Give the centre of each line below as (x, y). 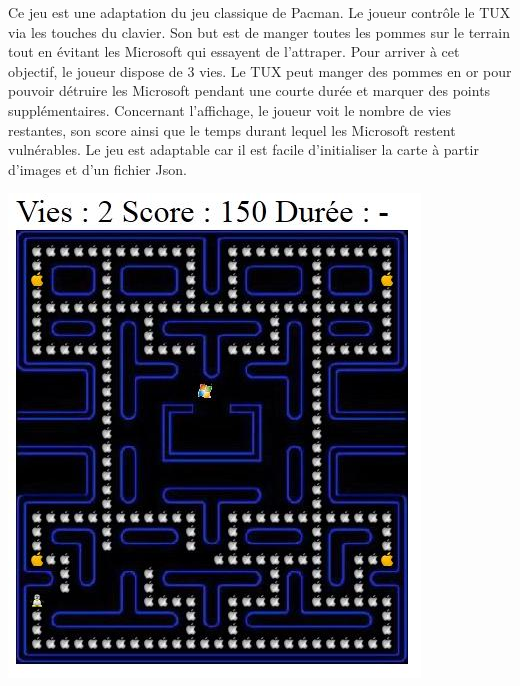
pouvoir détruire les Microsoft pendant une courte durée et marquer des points (249, 90)
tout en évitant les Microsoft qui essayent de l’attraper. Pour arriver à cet (234, 51)
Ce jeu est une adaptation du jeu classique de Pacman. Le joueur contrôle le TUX (259, 12)
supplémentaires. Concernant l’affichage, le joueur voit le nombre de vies (229, 109)
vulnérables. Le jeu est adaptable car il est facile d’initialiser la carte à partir (243, 149)
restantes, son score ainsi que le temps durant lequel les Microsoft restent (232, 129)
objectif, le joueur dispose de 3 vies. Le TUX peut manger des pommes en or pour (260, 70)
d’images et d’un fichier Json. (97, 168)
